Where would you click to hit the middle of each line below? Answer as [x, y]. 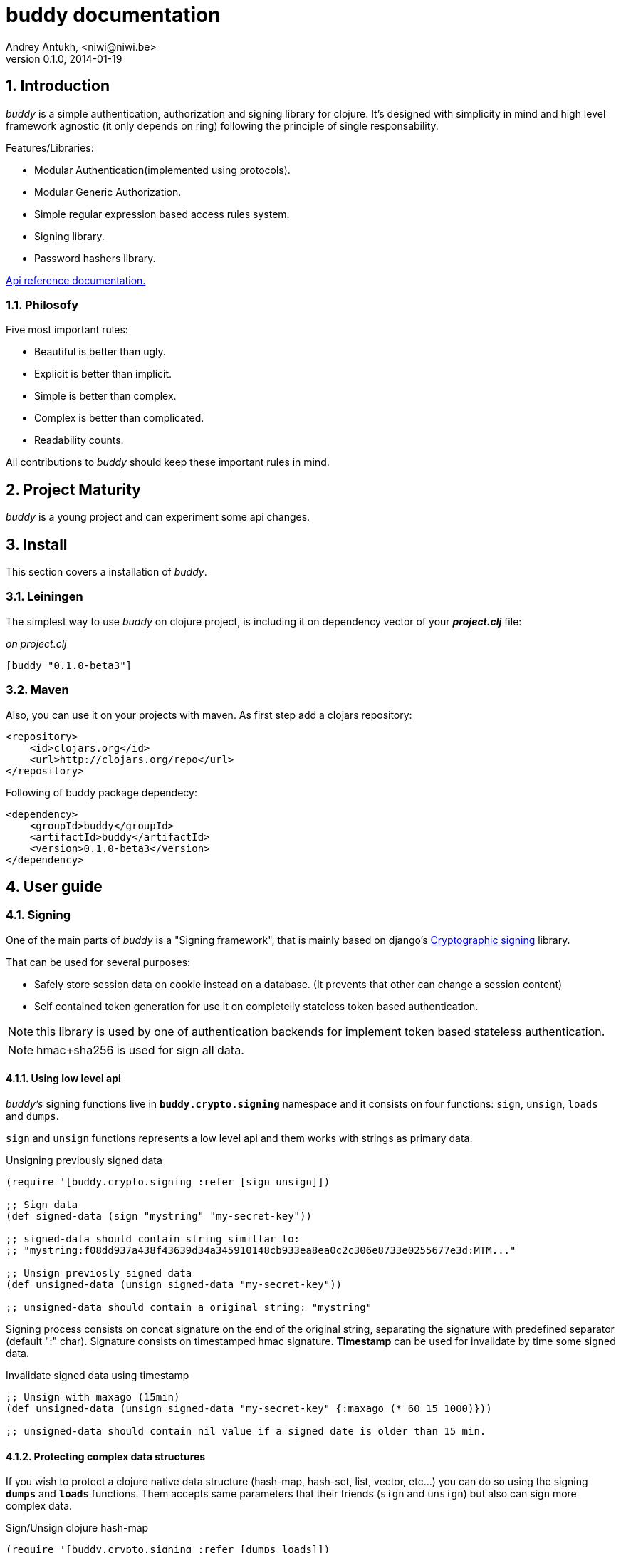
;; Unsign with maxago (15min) [93, 1397]
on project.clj [36, 643]
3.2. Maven [37, 690]
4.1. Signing [38, 915]
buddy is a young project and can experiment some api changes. [158, 517]
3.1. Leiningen [45, 597]
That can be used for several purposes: [98, 962]
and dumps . [32, 1116]
